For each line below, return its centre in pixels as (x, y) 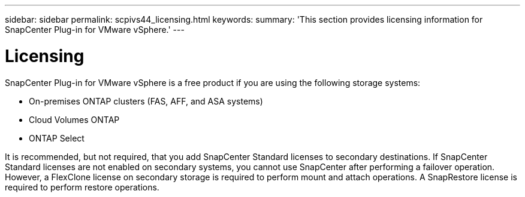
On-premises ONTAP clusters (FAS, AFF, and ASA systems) (146, 101)
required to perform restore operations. (82, 187)
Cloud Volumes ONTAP (74, 119)
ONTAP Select (57, 138)
